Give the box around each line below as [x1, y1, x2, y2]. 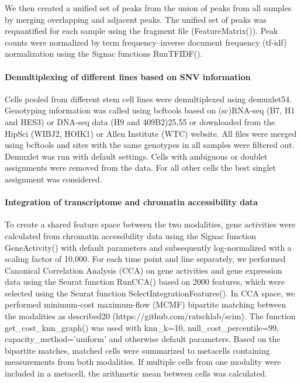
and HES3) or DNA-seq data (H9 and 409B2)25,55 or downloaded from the [5, 115, 275, 127]
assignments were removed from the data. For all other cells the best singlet [5, 161, 276, 174]
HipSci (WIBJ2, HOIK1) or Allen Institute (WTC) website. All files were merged [5, 127, 297, 139]
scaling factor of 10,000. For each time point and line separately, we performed [5, 253, 286, 265]
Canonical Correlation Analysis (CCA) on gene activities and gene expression [5, 264, 282, 276]
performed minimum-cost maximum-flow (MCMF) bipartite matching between [5, 298, 286, 310]
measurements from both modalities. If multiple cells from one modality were [5, 356, 281, 368]
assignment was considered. [5, 172, 102, 185]
